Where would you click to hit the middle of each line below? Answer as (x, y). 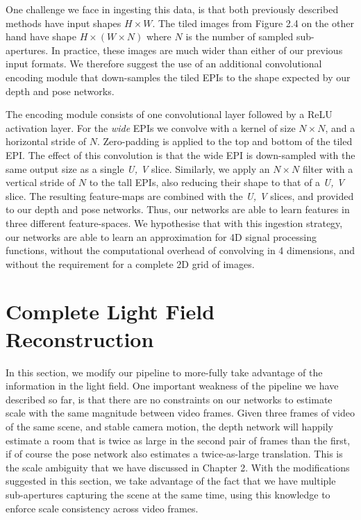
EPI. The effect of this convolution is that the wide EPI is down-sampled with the (180, 154)
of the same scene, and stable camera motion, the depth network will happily (170, 426)
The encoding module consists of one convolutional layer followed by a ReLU (169, 114)
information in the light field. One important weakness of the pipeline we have (172, 386)
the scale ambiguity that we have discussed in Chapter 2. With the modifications (178, 467)
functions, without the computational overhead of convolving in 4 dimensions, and (180, 250)
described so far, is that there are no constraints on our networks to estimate (169, 399)
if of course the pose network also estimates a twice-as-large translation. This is (174, 454)
